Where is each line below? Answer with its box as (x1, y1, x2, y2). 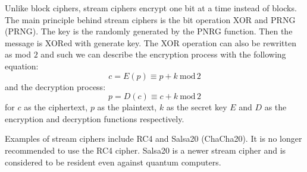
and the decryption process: (5, 80, 106, 93)
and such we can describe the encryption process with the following (40, 48, 286, 60)
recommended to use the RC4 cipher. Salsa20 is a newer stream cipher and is (5, 144, 286, 156)
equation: (5, 59, 39, 72)
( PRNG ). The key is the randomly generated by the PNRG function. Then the (5, 25, 293, 37)
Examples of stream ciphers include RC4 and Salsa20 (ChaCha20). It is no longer (5, 132, 302, 145)
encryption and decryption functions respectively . (5, 112, 184, 125)
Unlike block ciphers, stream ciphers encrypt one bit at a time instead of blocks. (5, 2, 297, 14)
